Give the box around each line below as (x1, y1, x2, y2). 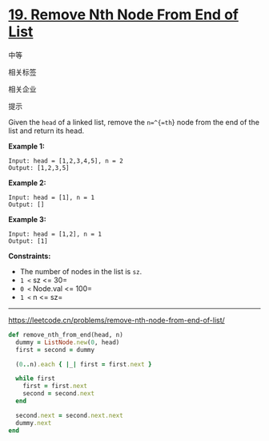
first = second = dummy (15, 346, 94, 354)
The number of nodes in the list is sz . (19, 266, 143, 276)
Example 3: (8, 214, 46, 224)
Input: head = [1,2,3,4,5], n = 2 (8, 156, 124, 165)
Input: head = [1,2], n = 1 (8, 230, 102, 238)
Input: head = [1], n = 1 (8, 193, 94, 201)
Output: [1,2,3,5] (8, 164, 70, 172)
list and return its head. (8, 126, 85, 136)
